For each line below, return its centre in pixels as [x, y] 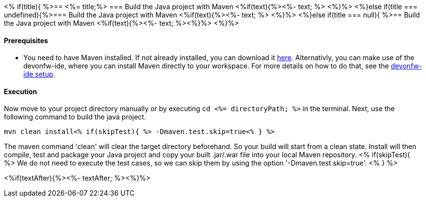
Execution [20, 91]
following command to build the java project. [75, 117]
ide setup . [39, 74]
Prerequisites [26, 40]
